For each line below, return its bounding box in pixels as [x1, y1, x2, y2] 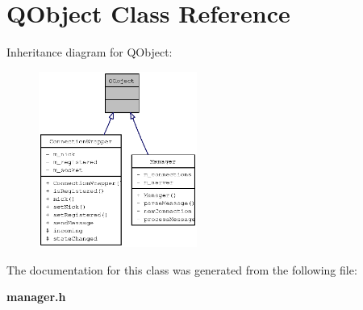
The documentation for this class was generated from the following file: [6, 261, 357, 278]
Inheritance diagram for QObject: [6, 44, 173, 61]
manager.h [6, 288, 66, 305]
